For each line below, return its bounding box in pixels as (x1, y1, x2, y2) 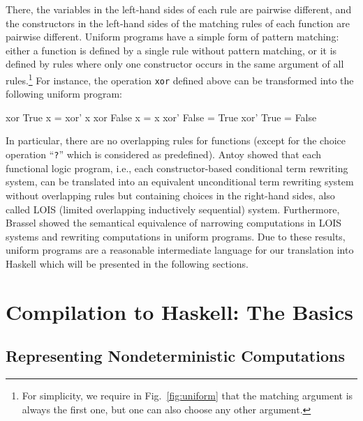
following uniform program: (6, 86, 122, 101)
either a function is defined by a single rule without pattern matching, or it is (6, 43, 337, 57)
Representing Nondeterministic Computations (6, 345, 345, 367)
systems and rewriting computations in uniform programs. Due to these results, (6, 229, 346, 243)
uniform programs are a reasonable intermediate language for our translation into (6, 243, 354, 257)
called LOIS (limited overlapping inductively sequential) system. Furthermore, (6, 201, 340, 216)
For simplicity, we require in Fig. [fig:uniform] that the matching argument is (22, 388, 353, 403)
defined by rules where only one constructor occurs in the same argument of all (6, 56, 344, 71)
